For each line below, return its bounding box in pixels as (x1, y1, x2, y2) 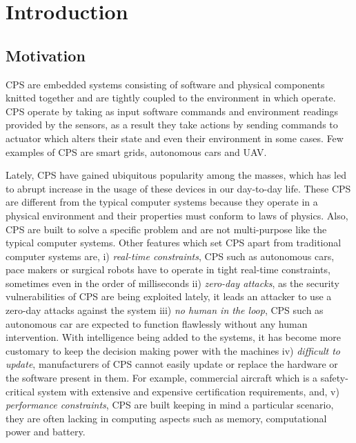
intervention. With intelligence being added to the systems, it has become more (6, 330, 342, 344)
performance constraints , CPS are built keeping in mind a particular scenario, (6, 397, 334, 412)
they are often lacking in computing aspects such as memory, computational (6, 411, 327, 425)
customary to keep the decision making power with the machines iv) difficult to (6, 343, 341, 357)
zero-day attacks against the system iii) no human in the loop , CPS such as (6, 303, 324, 317)
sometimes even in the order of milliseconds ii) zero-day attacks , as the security (6, 275, 339, 290)
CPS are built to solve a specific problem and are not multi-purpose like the (6, 221, 327, 236)
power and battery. (6, 424, 86, 439)
